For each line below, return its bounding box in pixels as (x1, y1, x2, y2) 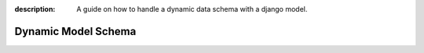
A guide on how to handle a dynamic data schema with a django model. (76, 5, 308, 13)
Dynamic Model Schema (14, 24, 137, 38)
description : (14, 5, 56, 13)
